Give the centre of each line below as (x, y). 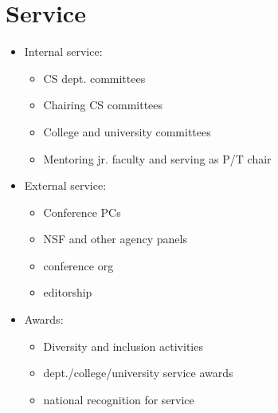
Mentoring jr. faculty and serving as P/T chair (157, 158)
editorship (68, 292)
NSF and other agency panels (115, 239)
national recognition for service (119, 399)
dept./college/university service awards (138, 373)
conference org (78, 265)
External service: (65, 185)
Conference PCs (82, 212)
